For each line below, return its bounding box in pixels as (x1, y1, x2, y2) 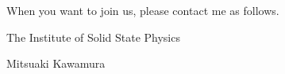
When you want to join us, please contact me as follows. (6, 2, 279, 18)
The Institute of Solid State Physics (6, 28, 180, 45)
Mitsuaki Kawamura (6, 55, 106, 72)
